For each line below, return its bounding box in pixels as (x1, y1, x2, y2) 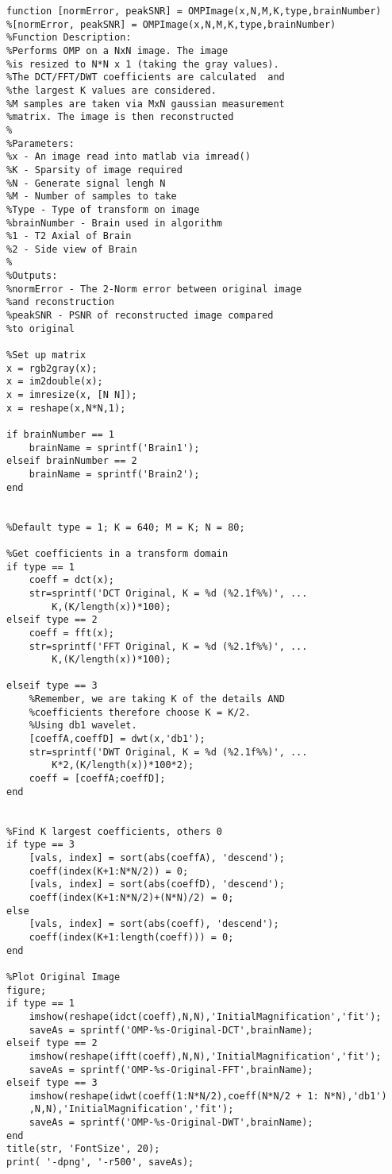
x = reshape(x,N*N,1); (6, 402, 126, 414)
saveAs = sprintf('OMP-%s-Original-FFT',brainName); (29, 1064, 313, 1076)
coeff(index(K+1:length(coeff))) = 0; (29, 931, 234, 943)
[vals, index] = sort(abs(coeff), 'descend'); (29, 918, 279, 930)
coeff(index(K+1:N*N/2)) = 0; (29, 865, 189, 877)
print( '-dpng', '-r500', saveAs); (6, 1157, 194, 1168)
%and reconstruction (6, 296, 115, 308)
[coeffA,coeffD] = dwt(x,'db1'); (29, 733, 206, 745)
